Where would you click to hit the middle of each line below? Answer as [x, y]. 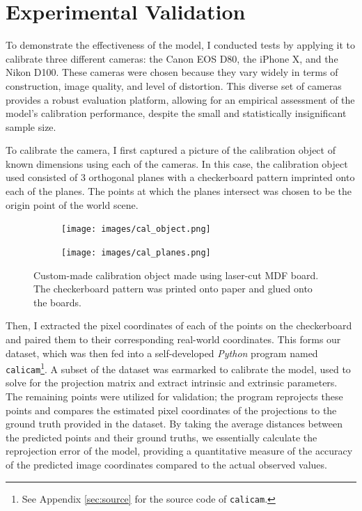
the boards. [57, 302]
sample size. [31, 126]
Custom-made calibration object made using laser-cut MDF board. [176, 275]
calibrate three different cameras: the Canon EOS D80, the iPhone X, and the [172, 58]
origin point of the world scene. [72, 204]
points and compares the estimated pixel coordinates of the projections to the [171, 410]
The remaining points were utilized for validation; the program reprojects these [174, 396]
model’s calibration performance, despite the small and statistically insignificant [176, 113]
